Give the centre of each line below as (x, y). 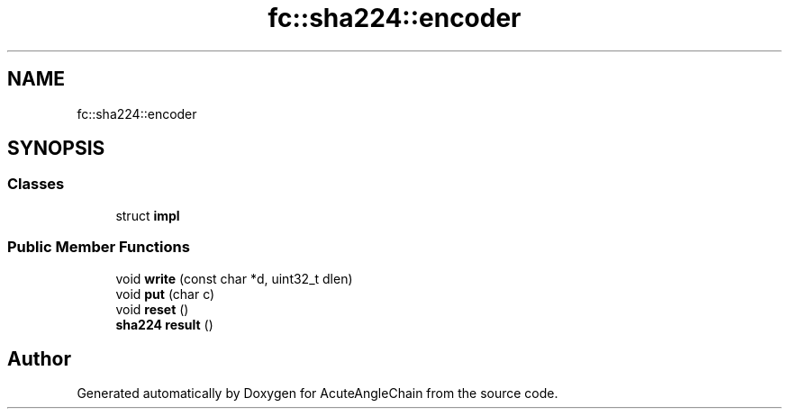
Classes (36, 184)
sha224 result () (164, 324)
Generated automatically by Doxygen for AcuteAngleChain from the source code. (317, 393)
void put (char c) (165, 294)
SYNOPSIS (56, 149)
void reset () (152, 309)
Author (39, 358)
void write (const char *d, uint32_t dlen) (234, 278)
